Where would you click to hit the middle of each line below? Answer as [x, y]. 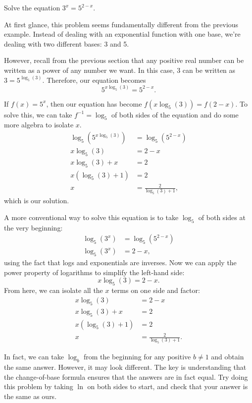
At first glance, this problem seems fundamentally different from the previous [121, 24]
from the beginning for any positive [137, 357]
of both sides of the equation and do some [175, 114]
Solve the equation [32, 7]
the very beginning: [33, 227]
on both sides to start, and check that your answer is [168, 386]
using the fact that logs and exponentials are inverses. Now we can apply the [120, 262]
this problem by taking [39, 386]
